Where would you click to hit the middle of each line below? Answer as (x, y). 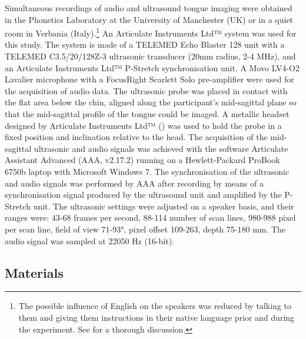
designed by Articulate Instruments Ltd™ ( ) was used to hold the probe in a (143, 125)
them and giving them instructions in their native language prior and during (157, 317)
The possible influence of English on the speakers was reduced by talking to (155, 306)
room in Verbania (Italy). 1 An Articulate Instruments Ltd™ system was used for (151, 32)
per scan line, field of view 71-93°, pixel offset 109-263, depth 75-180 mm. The (145, 229)
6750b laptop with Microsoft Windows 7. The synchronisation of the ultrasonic (147, 171)
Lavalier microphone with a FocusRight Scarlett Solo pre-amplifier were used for (149, 79)
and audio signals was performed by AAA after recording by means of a (134, 183)
